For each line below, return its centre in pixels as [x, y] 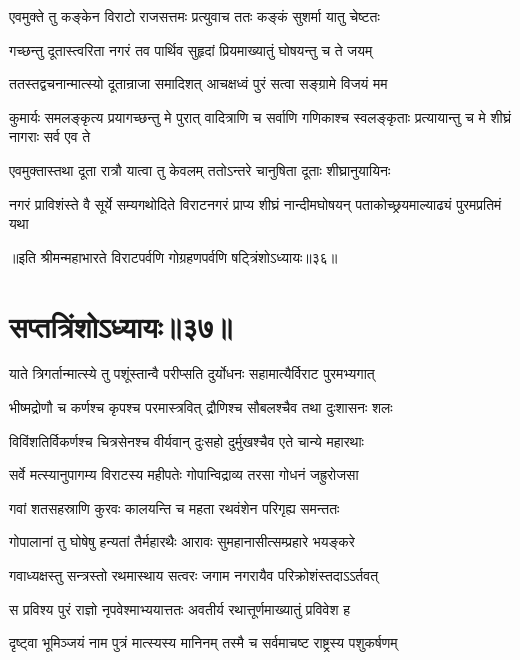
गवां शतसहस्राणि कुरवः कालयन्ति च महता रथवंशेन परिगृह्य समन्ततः [174, 507]
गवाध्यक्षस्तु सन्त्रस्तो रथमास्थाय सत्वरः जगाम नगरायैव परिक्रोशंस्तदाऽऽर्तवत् [194, 575]
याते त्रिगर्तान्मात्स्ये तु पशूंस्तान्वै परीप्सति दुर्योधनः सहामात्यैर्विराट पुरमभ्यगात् [192, 373]
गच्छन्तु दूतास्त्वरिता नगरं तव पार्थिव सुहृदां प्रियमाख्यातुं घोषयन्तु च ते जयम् [191, 49]
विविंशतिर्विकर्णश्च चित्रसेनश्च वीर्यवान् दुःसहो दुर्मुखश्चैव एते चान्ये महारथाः [186, 440]
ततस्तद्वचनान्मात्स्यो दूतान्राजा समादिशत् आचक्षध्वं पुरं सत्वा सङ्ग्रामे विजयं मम [198, 83]
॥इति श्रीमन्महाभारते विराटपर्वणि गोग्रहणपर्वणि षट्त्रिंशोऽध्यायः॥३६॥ [173, 256]
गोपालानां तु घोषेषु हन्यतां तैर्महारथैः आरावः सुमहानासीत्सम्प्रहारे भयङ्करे [182, 541]
